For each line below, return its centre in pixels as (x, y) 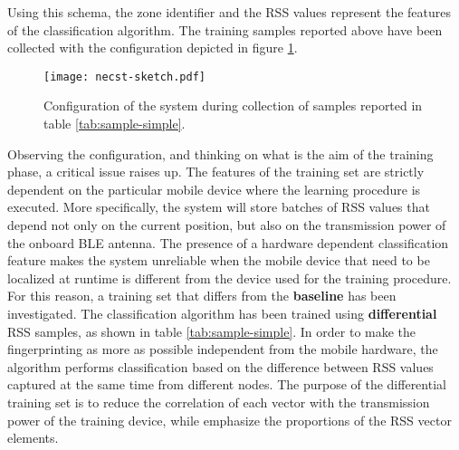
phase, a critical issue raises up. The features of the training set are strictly (216, 172)
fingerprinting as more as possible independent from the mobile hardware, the (223, 349)
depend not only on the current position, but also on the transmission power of (227, 225)
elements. (33, 438)
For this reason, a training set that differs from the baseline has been (202, 296)
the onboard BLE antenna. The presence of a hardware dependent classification (228, 242)
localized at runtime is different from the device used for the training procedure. (229, 278)
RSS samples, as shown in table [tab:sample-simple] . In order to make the (212, 331)
